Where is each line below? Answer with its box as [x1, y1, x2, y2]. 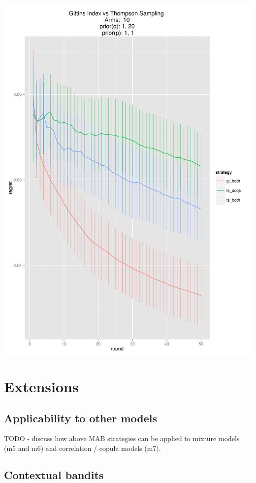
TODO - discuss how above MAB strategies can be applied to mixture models [4, 433, 240, 444]
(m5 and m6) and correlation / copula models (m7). [4, 443, 161, 453]
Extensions [4, 376, 79, 396]
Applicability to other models [4, 410, 158, 425]
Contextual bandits [4, 467, 104, 482]
